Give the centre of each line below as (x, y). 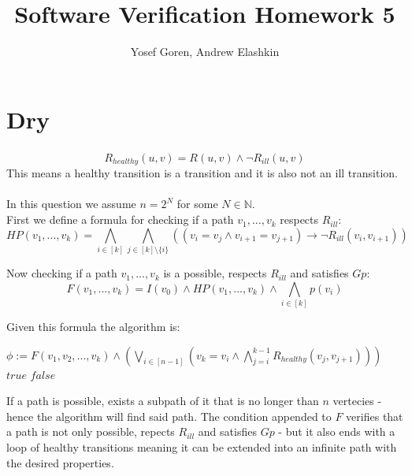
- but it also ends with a (337, 431)
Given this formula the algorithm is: (93, 327)
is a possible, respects (215, 273)
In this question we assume (71, 204)
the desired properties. (60, 462)
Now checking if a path (62, 273)
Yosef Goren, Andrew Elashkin (205, 52)
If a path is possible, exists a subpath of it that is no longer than (163, 401)
